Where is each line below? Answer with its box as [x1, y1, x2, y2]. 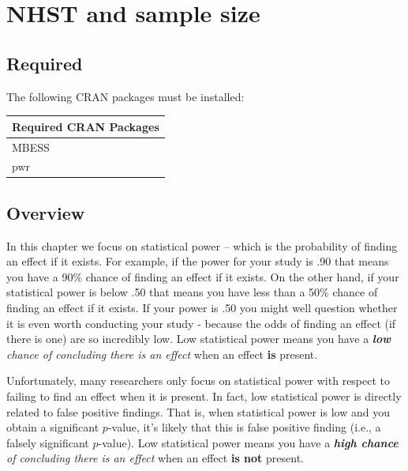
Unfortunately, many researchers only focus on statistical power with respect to [6, 372, 391, 389]
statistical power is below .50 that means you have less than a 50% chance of [6, 284, 378, 300]
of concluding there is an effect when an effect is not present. [6, 450, 304, 466]
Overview [6, 200, 85, 224]
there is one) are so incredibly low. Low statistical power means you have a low [6, 330, 391, 347]
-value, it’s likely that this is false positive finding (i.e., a [107, 419, 381, 435]
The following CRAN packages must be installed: [6, 88, 245, 104]
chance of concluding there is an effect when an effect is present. [6, 345, 318, 362]
